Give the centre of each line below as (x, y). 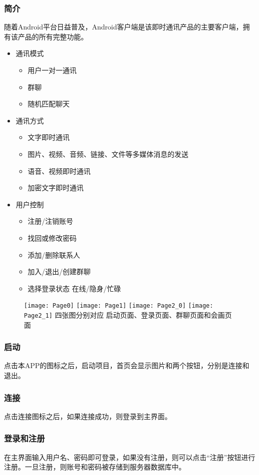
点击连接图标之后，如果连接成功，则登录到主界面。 (88, 416)
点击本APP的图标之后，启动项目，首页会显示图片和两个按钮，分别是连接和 (127, 365)
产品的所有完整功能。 (53, 36)
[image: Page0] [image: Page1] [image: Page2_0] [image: (119, 306)
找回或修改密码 (52, 237)
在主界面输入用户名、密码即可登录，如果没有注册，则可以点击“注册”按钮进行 (130, 457)
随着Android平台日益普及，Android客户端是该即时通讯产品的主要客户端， (124, 27)
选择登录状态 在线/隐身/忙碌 (74, 288)
